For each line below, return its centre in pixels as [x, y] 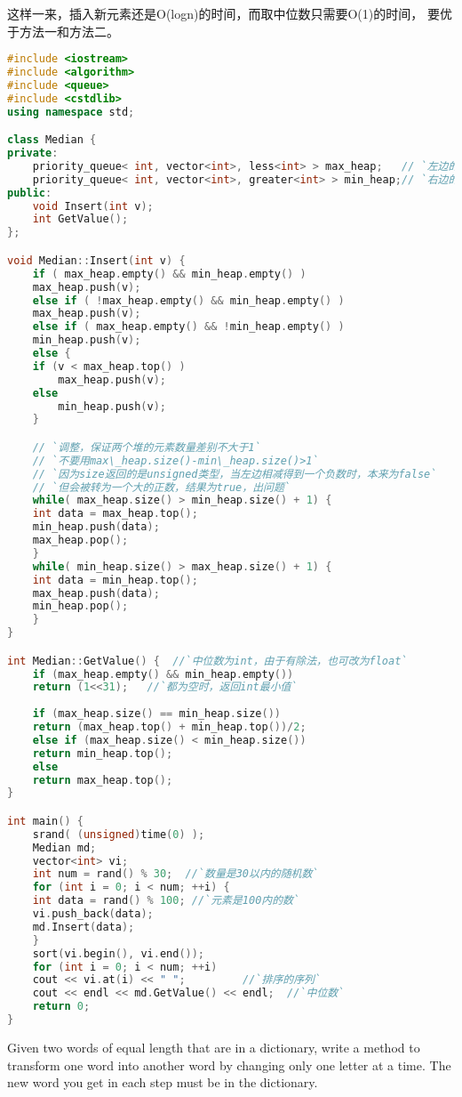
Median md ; [64, 847]
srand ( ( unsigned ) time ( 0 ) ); [119, 834]
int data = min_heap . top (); [115, 580]
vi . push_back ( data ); [93, 914]
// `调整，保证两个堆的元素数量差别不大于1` [147, 447]
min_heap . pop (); [80, 606]
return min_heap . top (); [103, 753]
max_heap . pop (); [80, 540]
